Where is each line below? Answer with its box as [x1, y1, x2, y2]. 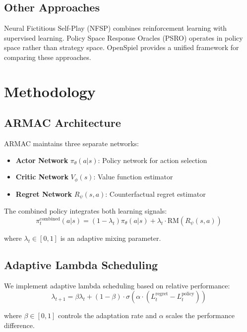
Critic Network [15, 171, 68, 182]
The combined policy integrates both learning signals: [4, 206, 167, 216]
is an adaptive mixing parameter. [60, 232, 161, 243]
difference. [4, 320, 35, 330]
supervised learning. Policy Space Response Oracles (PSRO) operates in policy [4, 32, 243, 43]
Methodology [4, 81, 96, 101]
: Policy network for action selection [98, 155, 207, 165]
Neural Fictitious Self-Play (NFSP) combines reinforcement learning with [4, 23, 227, 33]
